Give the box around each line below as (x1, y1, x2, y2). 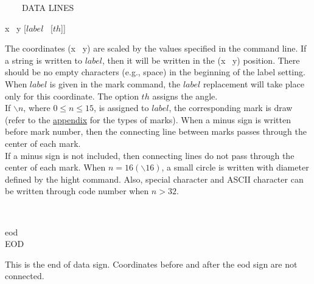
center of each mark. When (5, 161, 106, 174)
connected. (5, 269, 44, 282)
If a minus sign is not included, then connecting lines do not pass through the (5, 149, 295, 161)
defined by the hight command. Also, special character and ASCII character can (5, 172, 304, 185)
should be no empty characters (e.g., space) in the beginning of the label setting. (5, 66, 305, 78)
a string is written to (5, 53, 83, 66)
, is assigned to (94, 101, 149, 114)
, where (23, 101, 51, 114)
